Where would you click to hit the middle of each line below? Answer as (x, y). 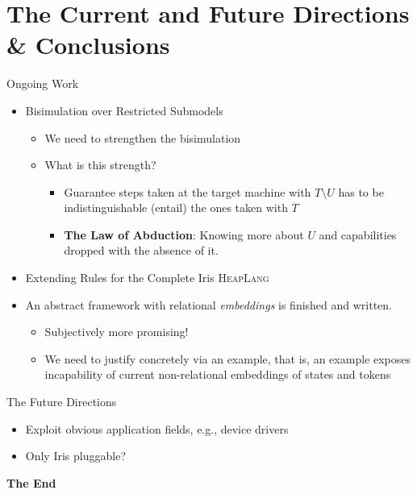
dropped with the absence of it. (141, 250)
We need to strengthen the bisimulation (143, 137)
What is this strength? (100, 165)
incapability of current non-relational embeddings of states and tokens (218, 374)
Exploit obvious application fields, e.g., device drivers (157, 428)
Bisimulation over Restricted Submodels (124, 110)
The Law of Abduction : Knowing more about (184, 234)
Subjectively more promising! (117, 332)
